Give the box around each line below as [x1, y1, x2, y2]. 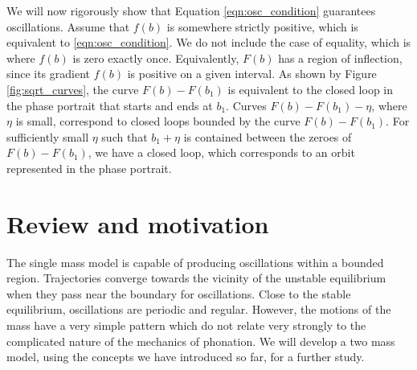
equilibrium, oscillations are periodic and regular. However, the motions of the [6, 301, 391, 318]
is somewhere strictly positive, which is [166, 18, 358, 35]
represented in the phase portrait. [6, 159, 172, 176]
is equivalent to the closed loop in [227, 80, 394, 97]
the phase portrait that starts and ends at [6, 97, 213, 113]
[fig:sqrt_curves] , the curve [6, 80, 139, 97]
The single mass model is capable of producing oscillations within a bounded [6, 253, 384, 270]
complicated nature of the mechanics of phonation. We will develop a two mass [6, 332, 395, 349]
